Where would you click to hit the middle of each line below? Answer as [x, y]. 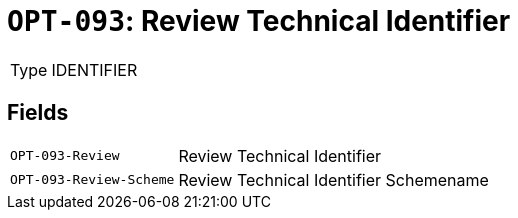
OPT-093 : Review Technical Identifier [259, 21]
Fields [38, 113]
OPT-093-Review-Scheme [92, 180]
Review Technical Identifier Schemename [333, 179]
